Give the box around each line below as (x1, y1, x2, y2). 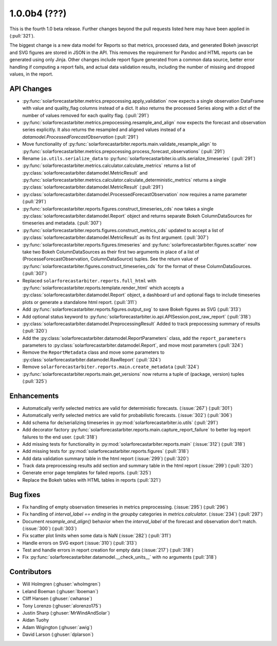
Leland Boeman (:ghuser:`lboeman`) (22, 588, 98, 594)
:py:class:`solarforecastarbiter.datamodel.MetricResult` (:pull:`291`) (22, 184, 164, 190)
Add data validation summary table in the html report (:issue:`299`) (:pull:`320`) (22, 455, 189, 462)
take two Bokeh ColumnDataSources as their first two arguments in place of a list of (22, 249, 200, 255)
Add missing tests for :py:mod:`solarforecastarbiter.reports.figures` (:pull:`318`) (22, 448, 189, 454)
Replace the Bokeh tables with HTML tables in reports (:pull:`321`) (22, 477, 161, 483)
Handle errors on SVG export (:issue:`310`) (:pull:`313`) (22, 540, 137, 546)
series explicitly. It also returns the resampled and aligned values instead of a (22, 126, 186, 133)
